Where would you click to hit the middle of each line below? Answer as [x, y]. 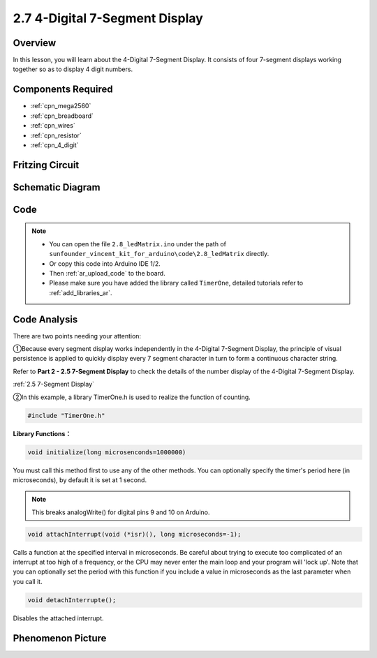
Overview [35, 43]
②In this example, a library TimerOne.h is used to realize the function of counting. [132, 397]
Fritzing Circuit [46, 165]
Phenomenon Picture [60, 638]
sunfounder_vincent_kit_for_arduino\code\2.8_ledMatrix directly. [159, 254]
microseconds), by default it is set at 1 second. [80, 480]
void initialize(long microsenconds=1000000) [107, 452]
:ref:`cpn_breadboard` [62, 116]
